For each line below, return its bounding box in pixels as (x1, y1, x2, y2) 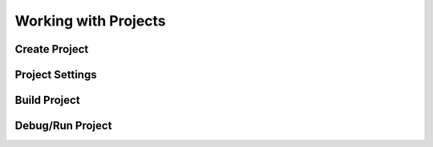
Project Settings (14, 68, 97, 81)
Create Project (14, 42, 89, 56)
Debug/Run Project (14, 119, 112, 133)
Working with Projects (14, 12, 166, 30)
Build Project (14, 93, 80, 107)
